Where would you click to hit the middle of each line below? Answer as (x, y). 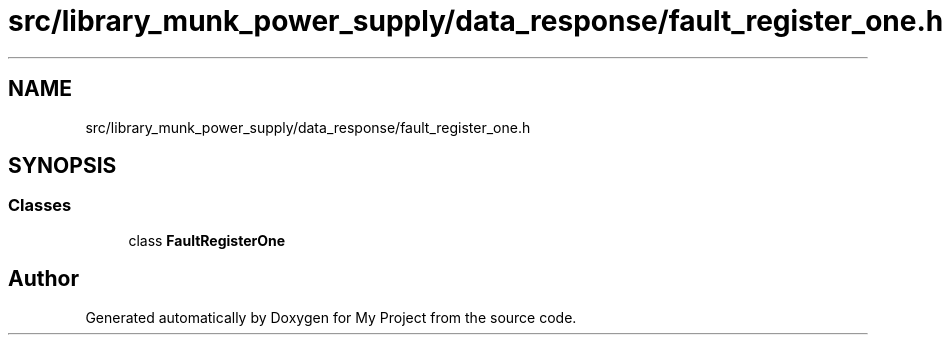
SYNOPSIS (62, 166)
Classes (40, 205)
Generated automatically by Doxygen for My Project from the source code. (331, 317)
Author (43, 279)
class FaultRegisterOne (207, 240)
